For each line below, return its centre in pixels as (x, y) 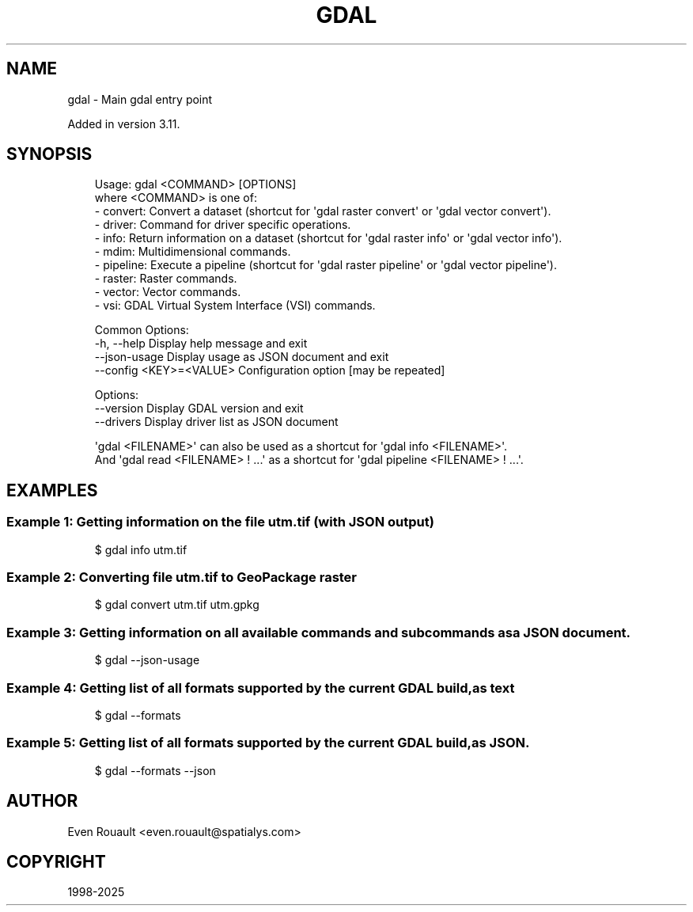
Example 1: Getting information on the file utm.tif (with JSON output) (220, 522)
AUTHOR (42, 801)
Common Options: (142, 330)
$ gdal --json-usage (147, 660)
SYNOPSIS (49, 154)
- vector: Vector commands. (168, 292)
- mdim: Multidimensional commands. (193, 252)
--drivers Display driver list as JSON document (216, 422)
